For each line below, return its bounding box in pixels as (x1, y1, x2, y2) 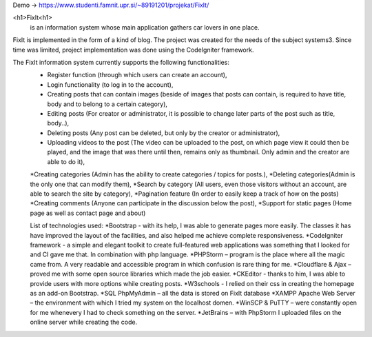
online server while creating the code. (30, 318, 138, 327)
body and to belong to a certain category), (47, 100, 168, 108)
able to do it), (47, 157, 85, 165)
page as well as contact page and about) (30, 209, 146, 217)
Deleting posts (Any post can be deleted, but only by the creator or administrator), (47, 128, 280, 137)
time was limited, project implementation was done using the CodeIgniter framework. (12, 45, 254, 54)
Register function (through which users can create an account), (47, 71, 227, 79)
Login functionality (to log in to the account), (47, 80, 174, 89)
